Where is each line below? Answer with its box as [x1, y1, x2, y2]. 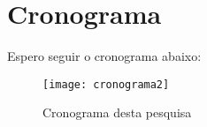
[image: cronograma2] [42, 78, 170, 91]
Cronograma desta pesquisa [42, 103, 192, 122]
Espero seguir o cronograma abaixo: [7, 47, 202, 65]
